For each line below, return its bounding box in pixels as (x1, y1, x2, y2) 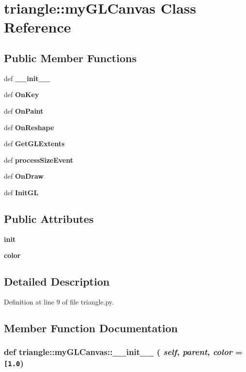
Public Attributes (4, 211, 94, 226)
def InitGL (4, 187, 39, 197)
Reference (4, 17, 71, 37)
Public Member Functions (4, 50, 137, 65)
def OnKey (4, 89, 39, 100)
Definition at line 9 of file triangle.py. (4, 297, 114, 307)
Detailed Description (4, 274, 110, 289)
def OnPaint (4, 105, 44, 116)
